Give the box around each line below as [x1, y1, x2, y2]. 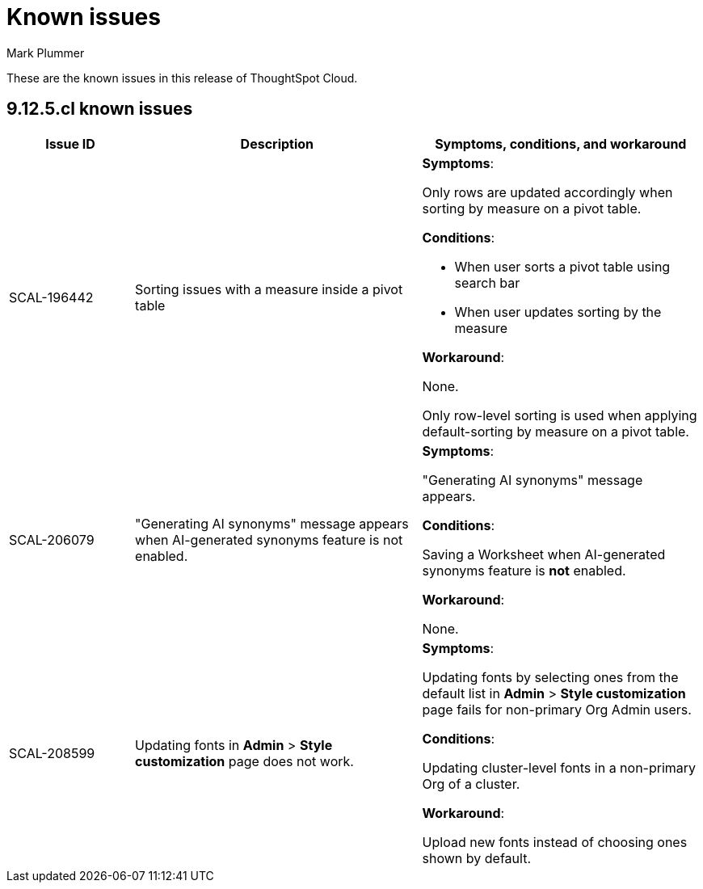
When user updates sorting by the [454, 303, 662, 320]
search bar [454, 274, 520, 291]
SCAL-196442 [9, 289, 94, 305]
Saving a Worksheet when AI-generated [422, 546, 666, 562]
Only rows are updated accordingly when [422, 183, 673, 200]
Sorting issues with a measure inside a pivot [135, 280, 403, 297]
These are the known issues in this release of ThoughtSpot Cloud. [6, 70, 358, 85]
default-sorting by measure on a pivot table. [422, 423, 689, 440]
